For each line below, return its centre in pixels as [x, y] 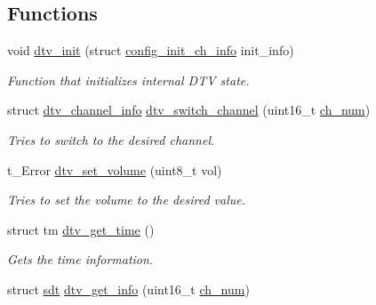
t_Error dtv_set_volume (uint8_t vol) [115, 169]
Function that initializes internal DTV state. [128, 80]
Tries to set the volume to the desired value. [127, 200]
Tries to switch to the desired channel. [111, 139]
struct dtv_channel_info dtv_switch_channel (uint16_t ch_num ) [189, 110]
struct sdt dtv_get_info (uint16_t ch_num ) [128, 289]
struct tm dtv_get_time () [81, 229]
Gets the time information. [80, 259]
